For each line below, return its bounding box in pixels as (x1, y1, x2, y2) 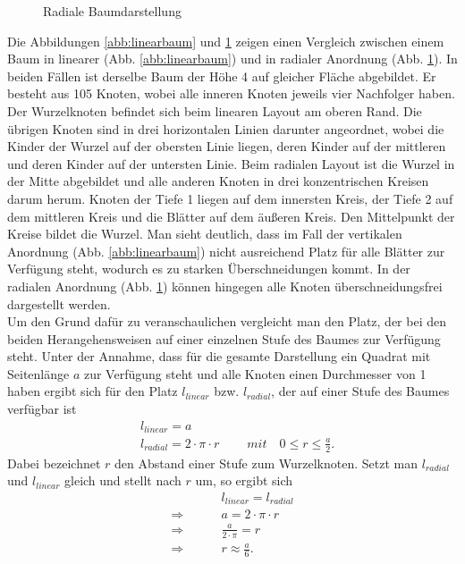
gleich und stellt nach (64, 471, 182, 490)
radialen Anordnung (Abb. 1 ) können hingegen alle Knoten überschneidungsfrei (7, 276, 443, 295)
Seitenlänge (7, 364, 70, 383)
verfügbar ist (7, 400, 77, 418)
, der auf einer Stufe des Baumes (271, 382, 450, 400)
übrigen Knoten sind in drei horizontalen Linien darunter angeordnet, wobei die (7, 119, 444, 138)
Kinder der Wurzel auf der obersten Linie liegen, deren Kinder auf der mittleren (7, 137, 446, 156)
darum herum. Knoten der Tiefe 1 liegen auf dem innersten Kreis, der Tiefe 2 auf (7, 189, 453, 207)
